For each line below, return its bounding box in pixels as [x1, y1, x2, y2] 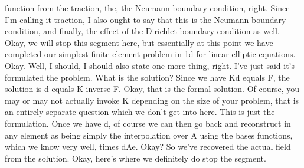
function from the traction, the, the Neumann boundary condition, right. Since [5, 2, 290, 14]
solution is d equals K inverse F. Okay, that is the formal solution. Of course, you [5, 83, 300, 95]
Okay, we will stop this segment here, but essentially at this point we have [5, 36, 273, 48]
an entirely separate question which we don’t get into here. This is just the [5, 106, 275, 118]
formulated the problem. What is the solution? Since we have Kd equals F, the [5, 71, 290, 83]
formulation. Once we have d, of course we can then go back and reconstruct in [5, 117, 291, 129]
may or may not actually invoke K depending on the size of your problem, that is [5, 94, 299, 106]
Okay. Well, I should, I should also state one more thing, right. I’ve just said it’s [5, 59, 295, 71]
